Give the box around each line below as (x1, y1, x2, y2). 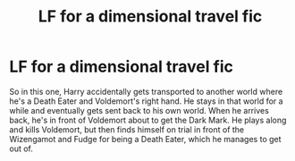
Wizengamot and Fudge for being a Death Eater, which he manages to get (9, 133, 282, 144)
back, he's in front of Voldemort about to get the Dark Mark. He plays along (9, 114, 287, 125)
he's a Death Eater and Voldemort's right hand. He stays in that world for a (9, 96, 283, 106)
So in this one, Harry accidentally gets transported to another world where (9, 86, 283, 97)
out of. (9, 143, 34, 154)
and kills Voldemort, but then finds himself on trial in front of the (9, 123, 245, 135)
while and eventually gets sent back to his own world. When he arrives (9, 105, 270, 115)
